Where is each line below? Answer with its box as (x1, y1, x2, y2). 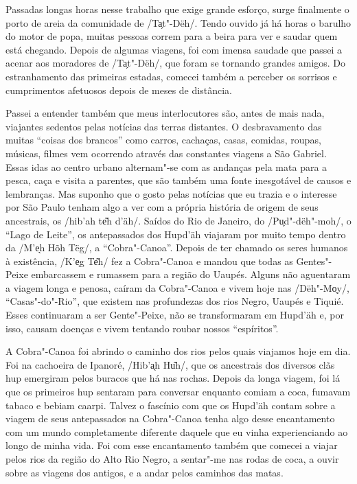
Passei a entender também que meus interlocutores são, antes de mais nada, (5, 106, 325, 120)
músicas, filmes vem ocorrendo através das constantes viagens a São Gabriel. (5, 146, 327, 160)
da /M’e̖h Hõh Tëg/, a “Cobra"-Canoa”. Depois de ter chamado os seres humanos (5, 240, 348, 255)
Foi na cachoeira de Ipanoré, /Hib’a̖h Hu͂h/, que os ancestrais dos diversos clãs (5, 357, 335, 371)
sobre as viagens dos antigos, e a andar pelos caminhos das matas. (5, 465, 284, 479)
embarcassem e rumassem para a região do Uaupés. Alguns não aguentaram (31, 267, 351, 281)
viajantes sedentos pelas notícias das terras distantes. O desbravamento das (5, 119, 322, 133)
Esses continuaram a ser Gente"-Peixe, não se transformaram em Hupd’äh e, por (5, 308, 344, 322)
